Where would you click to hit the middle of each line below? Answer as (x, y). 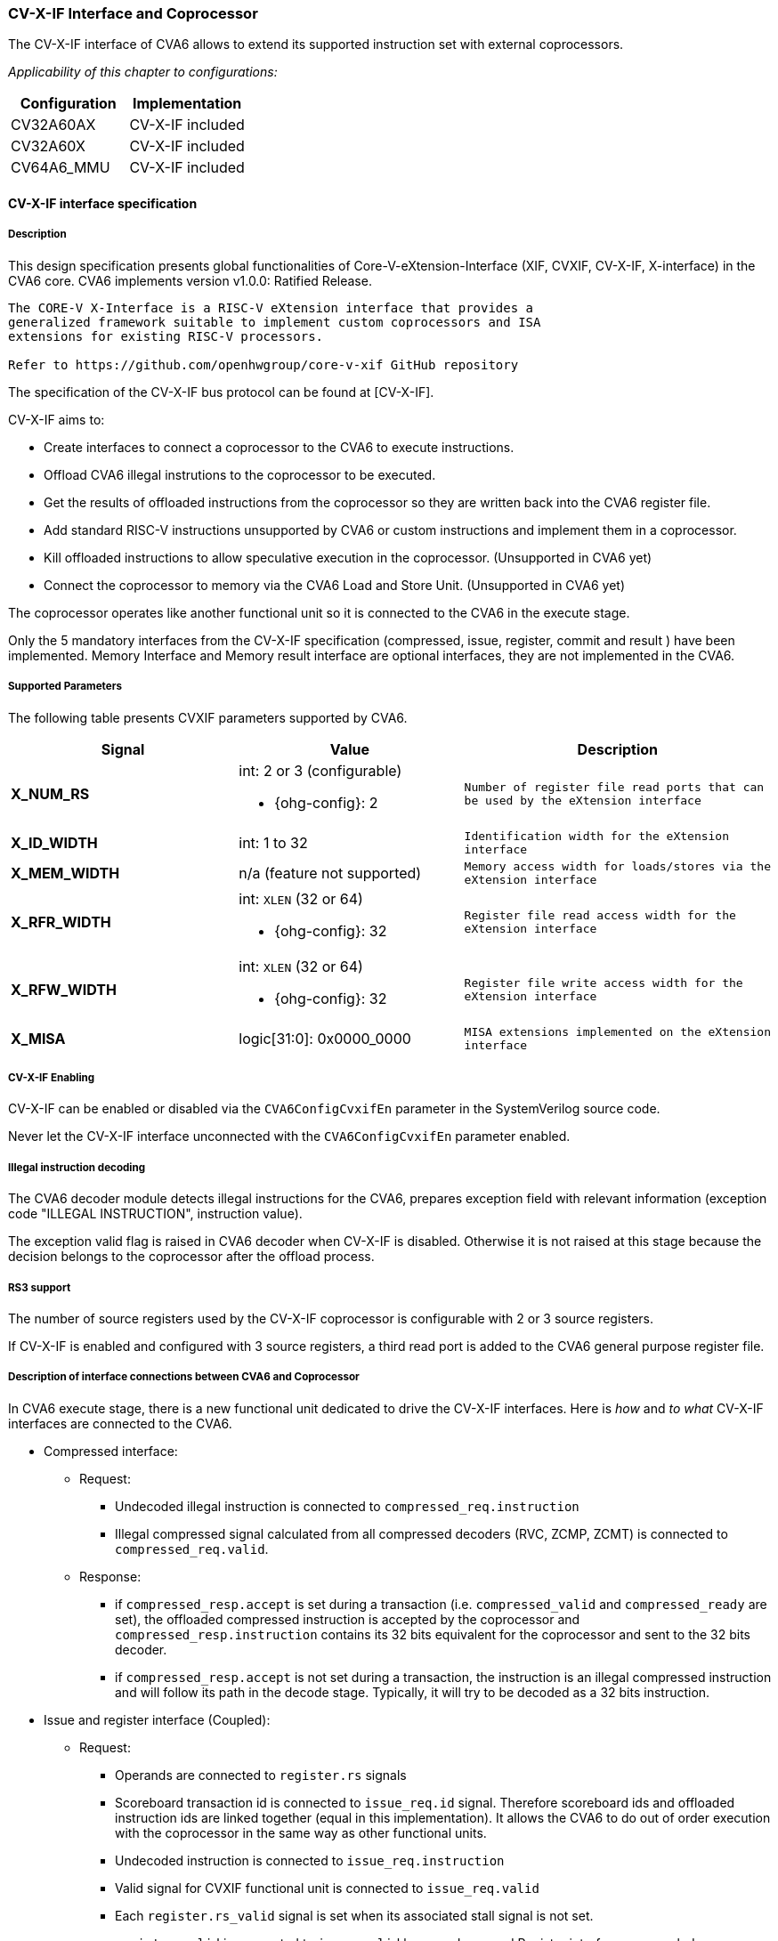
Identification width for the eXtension (597, 836)
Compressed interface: (111, 1451)
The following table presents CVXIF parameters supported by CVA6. (208, 717)
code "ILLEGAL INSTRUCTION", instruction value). (155, 1214)
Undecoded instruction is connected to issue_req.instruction (310, 1860)
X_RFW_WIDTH (64, 989)
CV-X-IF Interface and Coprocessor (133, 13)
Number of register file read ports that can (614, 787)
